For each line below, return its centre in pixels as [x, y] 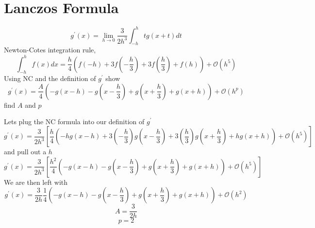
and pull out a [25, 152]
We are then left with [36, 182]
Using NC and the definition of [50, 78]
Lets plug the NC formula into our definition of [74, 121]
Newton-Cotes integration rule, [50, 50]
